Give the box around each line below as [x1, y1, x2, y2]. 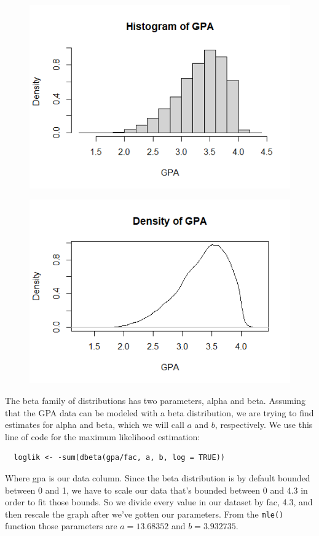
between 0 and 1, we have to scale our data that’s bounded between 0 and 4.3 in [5, 483, 308, 496]
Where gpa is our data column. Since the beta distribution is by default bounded [5, 471, 310, 484]
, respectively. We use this [215, 418, 313, 431]
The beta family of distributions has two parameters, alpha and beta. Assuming [5, 394, 306, 406]
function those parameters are [5, 519, 117, 532]
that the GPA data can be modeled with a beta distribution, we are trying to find [5, 406, 314, 419]
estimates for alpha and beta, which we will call [5, 418, 184, 431]
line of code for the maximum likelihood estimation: [5, 430, 200, 443]
